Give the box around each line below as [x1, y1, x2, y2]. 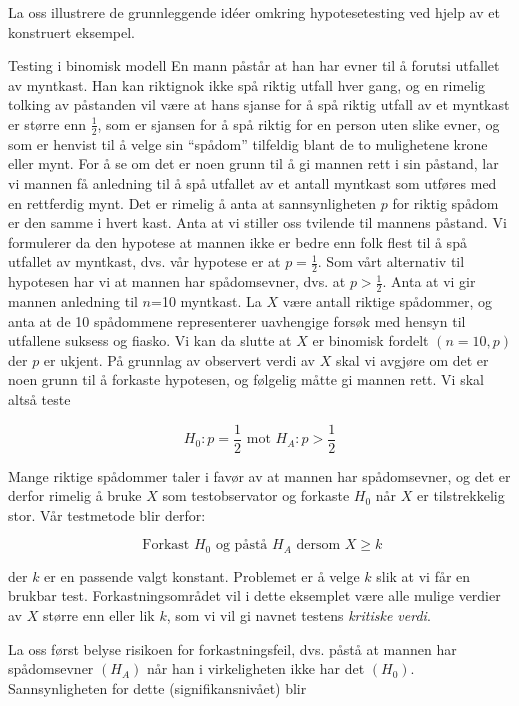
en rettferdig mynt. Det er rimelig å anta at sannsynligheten [8, 192, 377, 213]
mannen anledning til [8, 291, 138, 312]
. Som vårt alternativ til [317, 251, 465, 272]
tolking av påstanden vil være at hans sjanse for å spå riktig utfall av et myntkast [8, 94, 510, 115]
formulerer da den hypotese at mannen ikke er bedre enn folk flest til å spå [8, 231, 467, 252]
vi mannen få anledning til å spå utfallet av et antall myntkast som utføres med [8, 172, 497, 193]
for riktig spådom [392, 192, 499, 213]
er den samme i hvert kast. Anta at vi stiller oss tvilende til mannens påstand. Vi [8, 212, 507, 233]
